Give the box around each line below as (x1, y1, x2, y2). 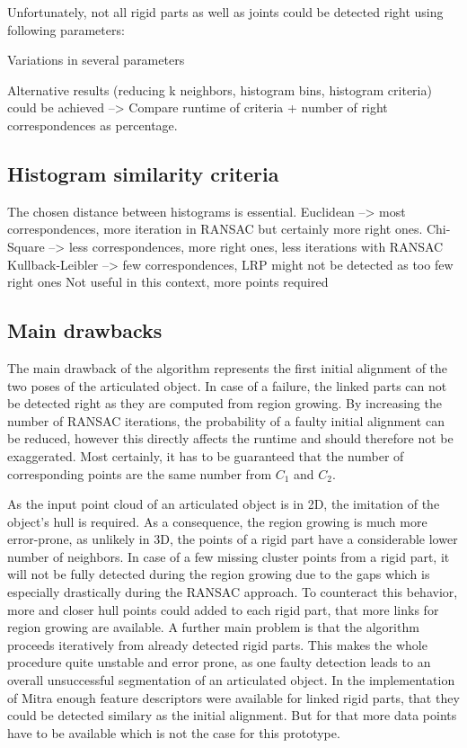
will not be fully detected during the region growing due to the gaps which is (7, 565, 430, 583)
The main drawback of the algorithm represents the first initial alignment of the (7, 358, 448, 377)
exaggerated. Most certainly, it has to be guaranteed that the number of (7, 446, 404, 465)
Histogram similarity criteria (7, 159, 279, 187)
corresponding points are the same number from (7, 464, 272, 483)
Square (7, 236, 45, 255)
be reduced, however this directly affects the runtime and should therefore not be (7, 429, 454, 448)
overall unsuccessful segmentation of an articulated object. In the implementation (7, 671, 455, 690)
